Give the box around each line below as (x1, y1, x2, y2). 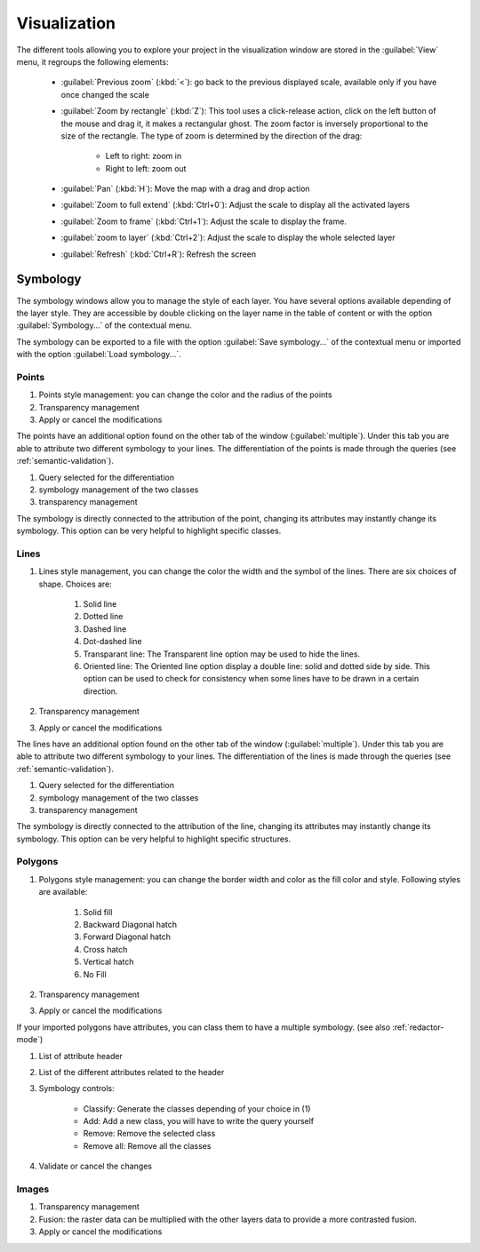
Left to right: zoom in (105, 151, 182, 162)
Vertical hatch (83, 956, 134, 968)
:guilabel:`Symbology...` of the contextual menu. (16, 320, 192, 331)
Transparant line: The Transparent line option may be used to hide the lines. (83, 649, 360, 659)
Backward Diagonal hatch (83, 920, 178, 930)
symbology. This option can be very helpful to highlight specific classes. (16, 525, 282, 537)
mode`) (16, 1034, 44, 1045)
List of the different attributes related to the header (38, 1066, 225, 1077)
